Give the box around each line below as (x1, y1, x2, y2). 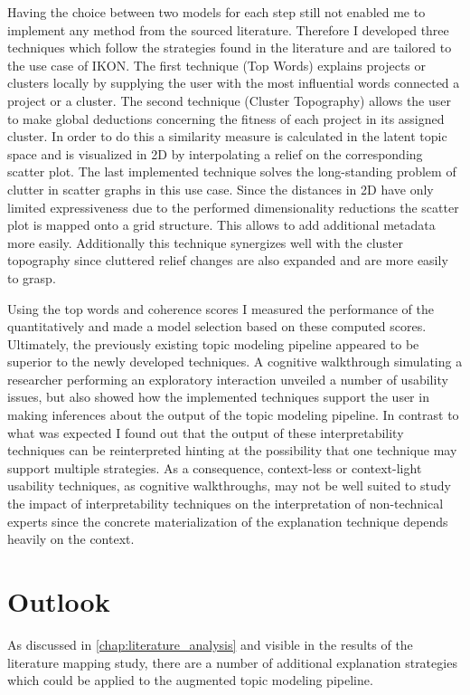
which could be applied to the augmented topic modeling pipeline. (7, 671, 373, 690)
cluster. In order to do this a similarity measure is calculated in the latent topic (7, 127, 447, 146)
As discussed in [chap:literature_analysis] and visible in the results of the (7, 634, 413, 653)
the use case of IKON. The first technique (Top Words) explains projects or (7, 55, 426, 74)
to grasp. (7, 268, 56, 287)
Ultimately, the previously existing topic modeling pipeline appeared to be (7, 334, 419, 353)
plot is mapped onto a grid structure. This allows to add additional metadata (7, 215, 436, 234)
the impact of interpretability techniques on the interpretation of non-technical (7, 494, 444, 513)
